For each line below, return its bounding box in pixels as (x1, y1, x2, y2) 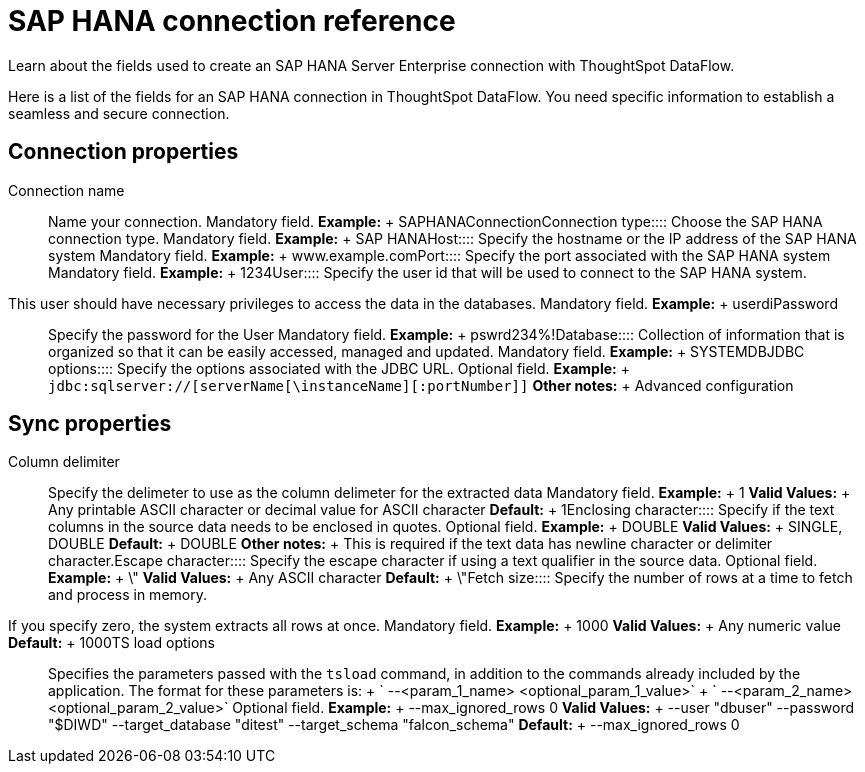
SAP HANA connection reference (8, 4, 456, 38)
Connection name (8, 181, 125, 199)
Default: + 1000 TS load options (8, 634, 215, 652)
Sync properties (8, 411, 172, 437)
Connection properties (8, 139, 239, 165)
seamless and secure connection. (8, 104, 230, 122)
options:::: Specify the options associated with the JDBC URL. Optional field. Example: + (48, 359, 630, 377)
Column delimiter (8, 453, 120, 471)
